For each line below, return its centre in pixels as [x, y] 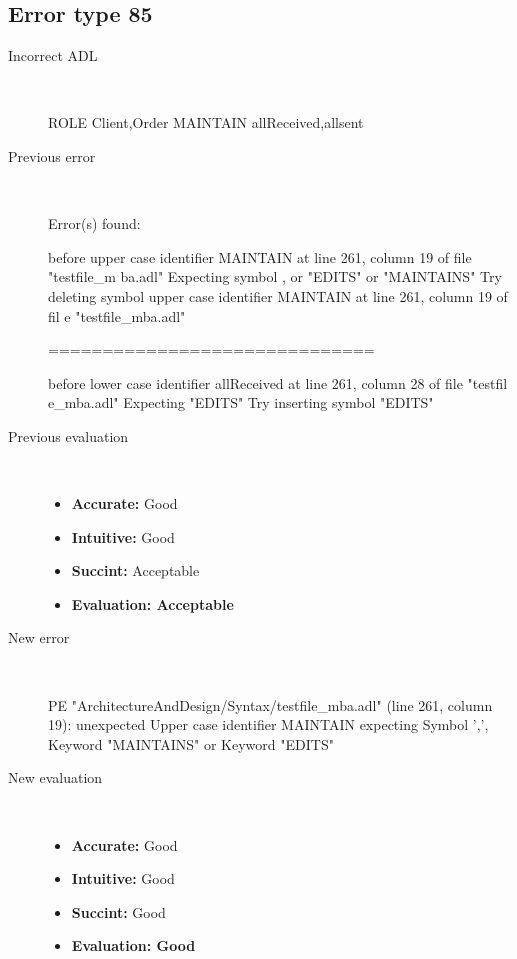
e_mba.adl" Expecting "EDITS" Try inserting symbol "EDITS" [241, 402]
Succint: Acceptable [135, 570]
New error [39, 637]
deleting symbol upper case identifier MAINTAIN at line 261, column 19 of [278, 295]
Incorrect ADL [53, 55]
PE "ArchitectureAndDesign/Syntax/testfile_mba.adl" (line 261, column [270, 704]
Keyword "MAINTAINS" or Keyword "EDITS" [191, 743]
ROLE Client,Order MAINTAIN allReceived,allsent [206, 122]
